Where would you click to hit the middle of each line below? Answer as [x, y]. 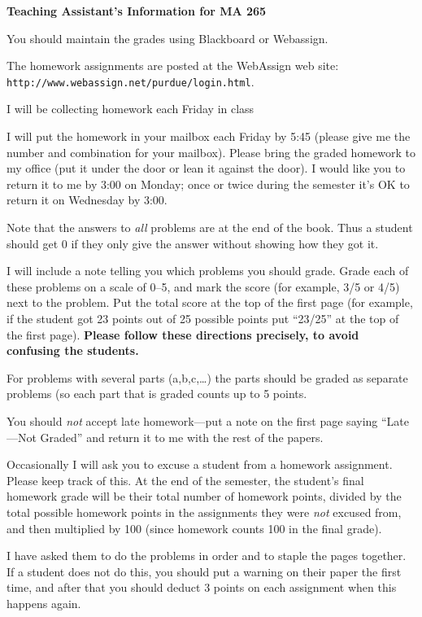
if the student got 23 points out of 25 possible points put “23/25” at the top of [203, 318]
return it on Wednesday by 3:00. [87, 200]
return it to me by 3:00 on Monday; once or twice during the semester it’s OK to [208, 184]
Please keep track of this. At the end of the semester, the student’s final [185, 480]
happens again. [44, 603]
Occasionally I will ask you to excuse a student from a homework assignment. [200, 464]
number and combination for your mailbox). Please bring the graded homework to [211, 152]
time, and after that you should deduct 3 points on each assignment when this [202, 587]
